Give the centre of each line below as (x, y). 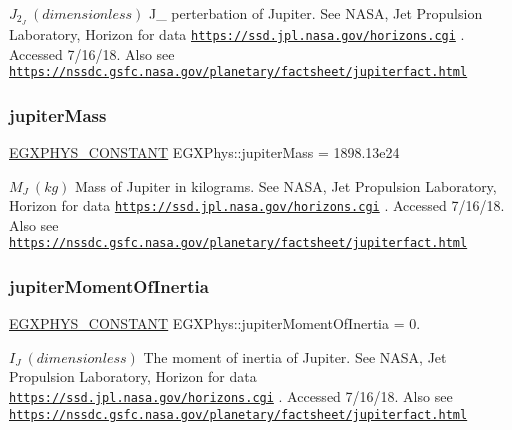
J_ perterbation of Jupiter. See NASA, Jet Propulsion (315, 13)
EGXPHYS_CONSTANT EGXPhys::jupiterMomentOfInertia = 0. (215, 323)
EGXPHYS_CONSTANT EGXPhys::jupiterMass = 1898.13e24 (204, 151)
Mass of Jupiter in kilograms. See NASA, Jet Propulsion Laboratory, (286, 185)
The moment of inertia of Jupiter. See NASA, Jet (295, 356)
